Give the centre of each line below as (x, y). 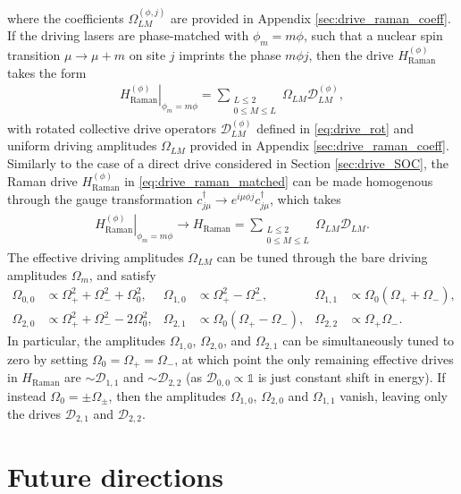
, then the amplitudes (168, 395)
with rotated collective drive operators (112, 128)
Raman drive (42, 181)
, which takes (306, 198)
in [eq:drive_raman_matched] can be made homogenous (279, 181)
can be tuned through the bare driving (322, 256)
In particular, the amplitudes (87, 341)
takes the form (47, 72)
